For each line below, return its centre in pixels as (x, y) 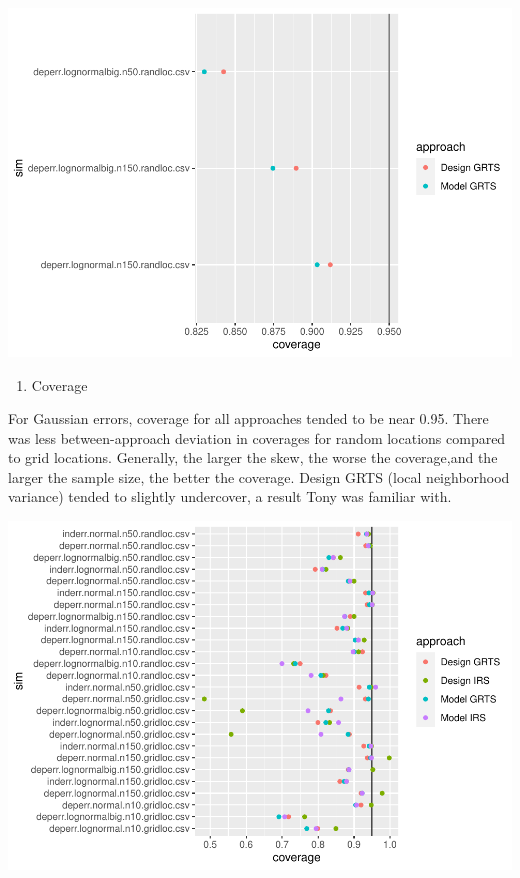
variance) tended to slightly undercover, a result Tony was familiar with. (230, 496)
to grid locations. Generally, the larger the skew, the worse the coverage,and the (253, 457)
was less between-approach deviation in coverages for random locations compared (257, 437)
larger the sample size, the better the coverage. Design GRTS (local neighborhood (259, 476)
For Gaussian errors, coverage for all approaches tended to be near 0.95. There (248, 418)
